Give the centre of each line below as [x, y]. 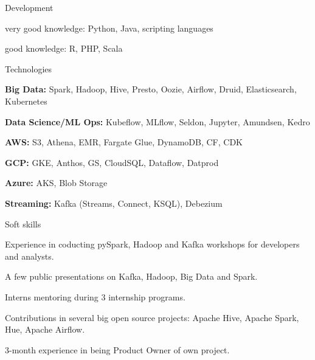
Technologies [29, 68]
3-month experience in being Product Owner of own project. [117, 349]
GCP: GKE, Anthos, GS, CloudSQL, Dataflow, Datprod [112, 162]
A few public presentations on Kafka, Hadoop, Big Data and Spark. [131, 276]
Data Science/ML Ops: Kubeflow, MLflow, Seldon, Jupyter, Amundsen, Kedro [157, 121]
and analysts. [29, 256]
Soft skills [23, 223]
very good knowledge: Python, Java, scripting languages [109, 28]
